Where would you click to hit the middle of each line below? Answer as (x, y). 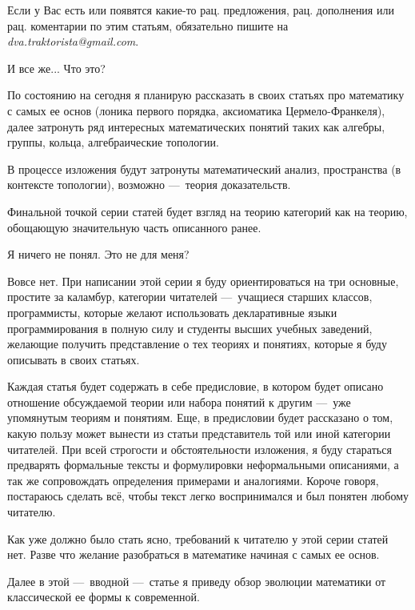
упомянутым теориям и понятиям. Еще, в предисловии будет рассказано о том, (200, 417)
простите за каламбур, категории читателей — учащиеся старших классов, (190, 297)
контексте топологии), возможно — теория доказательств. (149, 185)
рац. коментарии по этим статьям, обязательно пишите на (148, 25)
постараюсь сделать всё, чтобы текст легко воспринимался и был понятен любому (208, 496)
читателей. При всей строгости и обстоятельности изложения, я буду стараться (200, 449)
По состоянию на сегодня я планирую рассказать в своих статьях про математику (206, 95)
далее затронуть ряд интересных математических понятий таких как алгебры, (196, 126)
